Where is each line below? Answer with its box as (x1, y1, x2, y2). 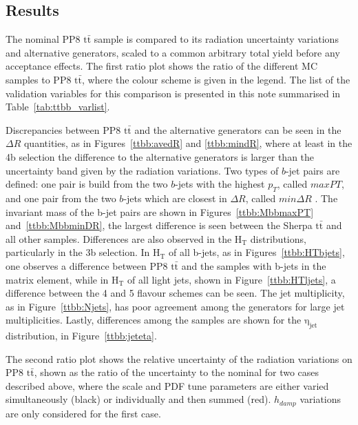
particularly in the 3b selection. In (6, 245, 150, 259)
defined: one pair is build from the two (6, 177, 168, 191)
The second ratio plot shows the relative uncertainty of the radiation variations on (6, 351, 352, 366)
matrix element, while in (6, 272, 109, 286)
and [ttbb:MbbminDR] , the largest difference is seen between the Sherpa (6, 218, 313, 233)
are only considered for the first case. (6, 406, 161, 420)
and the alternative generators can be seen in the (134, 122, 341, 137)
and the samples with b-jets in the (181, 258, 326, 273)
